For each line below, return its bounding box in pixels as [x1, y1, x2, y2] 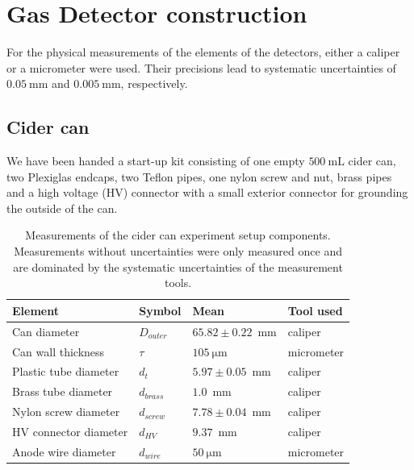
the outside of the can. [6, 199, 118, 216]
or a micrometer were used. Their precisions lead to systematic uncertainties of [6, 59, 396, 76]
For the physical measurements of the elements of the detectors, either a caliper [6, 44, 400, 60]
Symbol [139, 302, 182, 318]
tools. [164, 274, 192, 291]
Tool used [287, 302, 343, 318]
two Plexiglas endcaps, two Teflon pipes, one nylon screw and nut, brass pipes [6, 168, 392, 185]
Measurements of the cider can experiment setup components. [25, 227, 331, 243]
